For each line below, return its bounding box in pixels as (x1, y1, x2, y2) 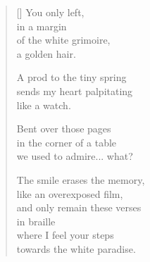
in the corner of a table (16, 135, 117, 149)
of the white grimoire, (16, 32, 111, 47)
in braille (16, 213, 56, 228)
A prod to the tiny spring (16, 70, 127, 85)
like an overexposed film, (16, 186, 123, 201)
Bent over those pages (16, 121, 111, 136)
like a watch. (16, 97, 71, 112)
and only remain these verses (16, 200, 142, 215)
